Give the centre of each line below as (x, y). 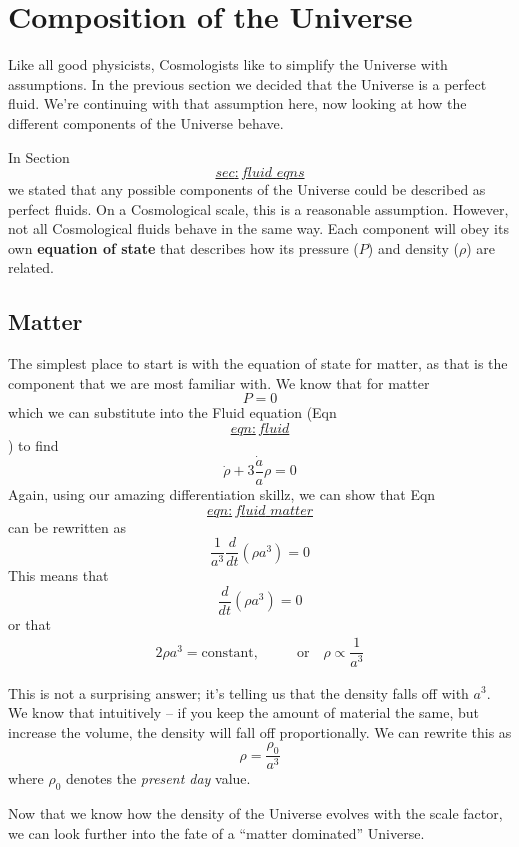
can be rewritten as (67, 526)
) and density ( (413, 247)
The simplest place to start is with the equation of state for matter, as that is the (258, 363)
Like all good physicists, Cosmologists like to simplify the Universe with (228, 64)
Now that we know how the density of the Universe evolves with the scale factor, (255, 812)
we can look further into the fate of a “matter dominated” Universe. (216, 832)
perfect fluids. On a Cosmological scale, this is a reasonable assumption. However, (258, 208)
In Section (39, 156)
